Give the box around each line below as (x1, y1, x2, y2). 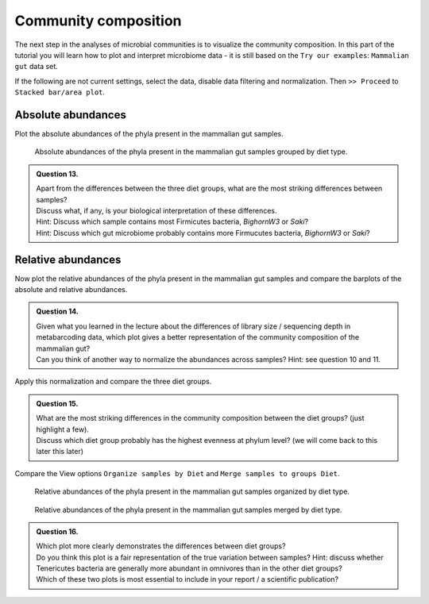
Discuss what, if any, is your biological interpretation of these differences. (36, 206, 277, 215)
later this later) (36, 447, 83, 456)
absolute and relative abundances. (14, 285, 128, 294)
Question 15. (36, 398, 79, 408)
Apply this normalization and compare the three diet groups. (14, 377, 212, 387)
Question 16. (36, 526, 79, 536)
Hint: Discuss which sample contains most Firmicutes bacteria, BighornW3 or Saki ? (36, 217, 309, 226)
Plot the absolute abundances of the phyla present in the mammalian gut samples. (14, 129, 284, 139)
